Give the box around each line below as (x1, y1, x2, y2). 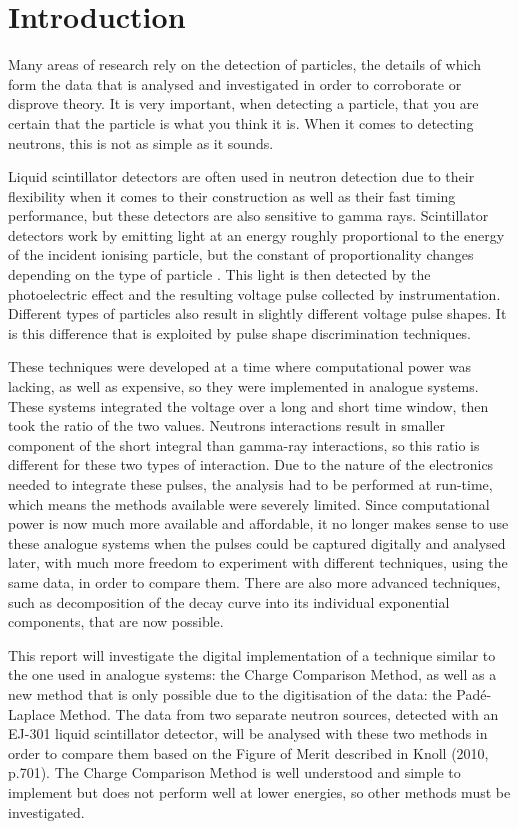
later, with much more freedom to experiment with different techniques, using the (8, 552, 508, 573)
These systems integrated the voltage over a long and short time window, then (8, 395, 489, 416)
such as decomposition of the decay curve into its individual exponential (8, 591, 450, 612)
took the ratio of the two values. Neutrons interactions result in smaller (8, 415, 445, 436)
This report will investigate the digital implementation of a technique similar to (8, 644, 496, 665)
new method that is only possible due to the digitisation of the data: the (8, 683, 452, 704)
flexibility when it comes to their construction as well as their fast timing (8, 185, 456, 206)
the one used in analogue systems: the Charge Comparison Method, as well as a (8, 664, 497, 685)
